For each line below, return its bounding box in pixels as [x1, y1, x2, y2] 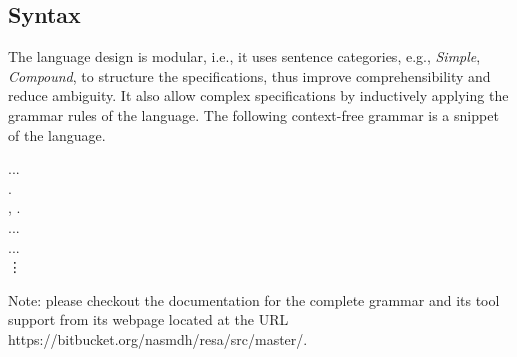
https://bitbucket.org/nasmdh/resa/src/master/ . [8, 328, 308, 349]
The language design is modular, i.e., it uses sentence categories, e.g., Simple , [8, 46, 481, 67]
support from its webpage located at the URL [8, 309, 289, 330]
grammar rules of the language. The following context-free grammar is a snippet [8, 104, 499, 125]
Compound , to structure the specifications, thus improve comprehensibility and [8, 65, 491, 86]
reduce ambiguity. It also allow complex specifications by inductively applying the [8, 85, 509, 106]
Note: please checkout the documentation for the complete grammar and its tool [8, 289, 500, 310]
